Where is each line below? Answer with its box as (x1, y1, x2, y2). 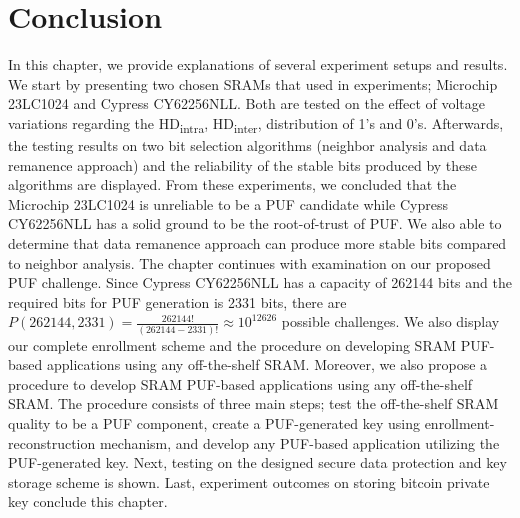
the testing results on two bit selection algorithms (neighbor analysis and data (8, 135, 487, 156)
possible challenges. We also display (281, 311, 500, 332)
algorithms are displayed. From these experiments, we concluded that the (8, 174, 457, 195)
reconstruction (8, 432, 96, 453)
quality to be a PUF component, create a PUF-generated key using (8, 413, 420, 434)
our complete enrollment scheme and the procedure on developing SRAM (8, 334, 457, 355)
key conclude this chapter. (8, 491, 168, 512)
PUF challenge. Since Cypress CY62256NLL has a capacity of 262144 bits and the (8, 272, 512, 293)
